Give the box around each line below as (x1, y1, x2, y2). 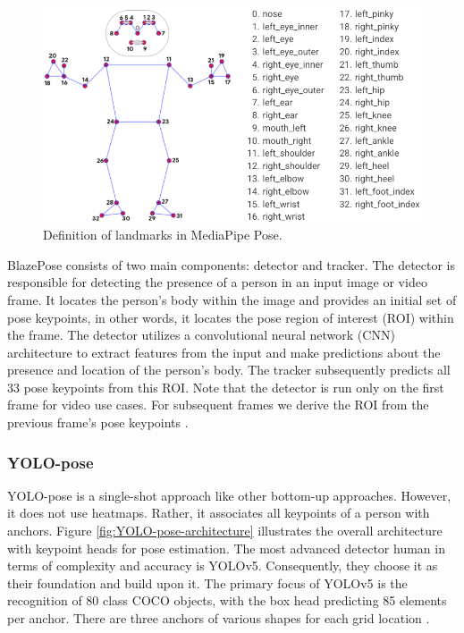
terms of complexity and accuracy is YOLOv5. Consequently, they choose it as (7, 556, 438, 575)
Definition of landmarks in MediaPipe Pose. (43, 225, 283, 244)
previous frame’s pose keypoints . (7, 413, 189, 432)
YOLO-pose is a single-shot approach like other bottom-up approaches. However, (7, 485, 451, 504)
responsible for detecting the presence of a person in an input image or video (7, 273, 427, 291)
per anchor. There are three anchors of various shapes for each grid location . (7, 609, 430, 628)
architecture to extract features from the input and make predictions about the (7, 342, 441, 361)
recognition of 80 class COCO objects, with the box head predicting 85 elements (7, 591, 447, 610)
